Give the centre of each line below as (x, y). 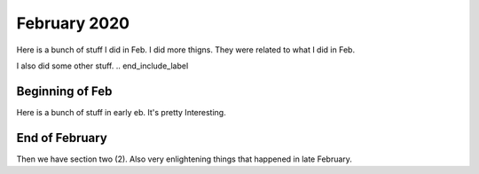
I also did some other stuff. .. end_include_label (102, 66)
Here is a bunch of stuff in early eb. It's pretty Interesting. (121, 112)
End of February (62, 138)
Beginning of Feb (64, 91)
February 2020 (73, 23)
